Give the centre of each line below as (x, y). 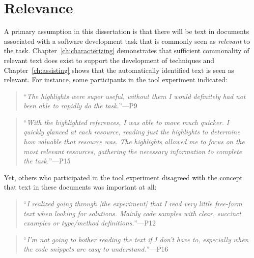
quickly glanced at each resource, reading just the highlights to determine (132, 132)
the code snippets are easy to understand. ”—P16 (96, 249)
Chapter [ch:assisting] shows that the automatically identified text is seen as (119, 70)
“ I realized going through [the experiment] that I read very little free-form (133, 204)
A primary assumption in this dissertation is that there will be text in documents (127, 31)
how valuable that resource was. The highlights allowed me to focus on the (134, 142)
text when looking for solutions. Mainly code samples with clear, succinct (132, 213)
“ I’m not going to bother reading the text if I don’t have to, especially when (136, 239)
